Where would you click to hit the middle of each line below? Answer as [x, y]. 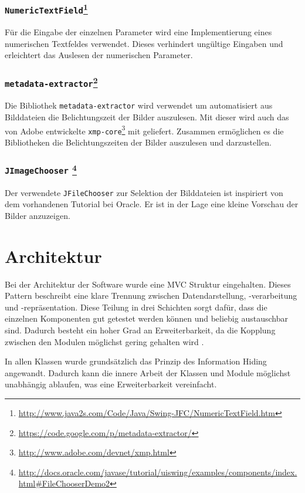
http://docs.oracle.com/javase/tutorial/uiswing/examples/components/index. [158, 472]
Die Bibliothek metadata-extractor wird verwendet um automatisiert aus [139, 105]
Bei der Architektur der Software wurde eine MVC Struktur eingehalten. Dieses [148, 284]
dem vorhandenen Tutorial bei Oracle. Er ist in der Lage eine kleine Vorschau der [152, 204]
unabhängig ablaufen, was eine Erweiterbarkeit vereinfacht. [111, 384]
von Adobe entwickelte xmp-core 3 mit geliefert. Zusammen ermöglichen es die [144, 130]
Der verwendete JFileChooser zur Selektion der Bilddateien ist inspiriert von [144, 192]
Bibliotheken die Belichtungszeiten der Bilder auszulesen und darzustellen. [138, 142]
